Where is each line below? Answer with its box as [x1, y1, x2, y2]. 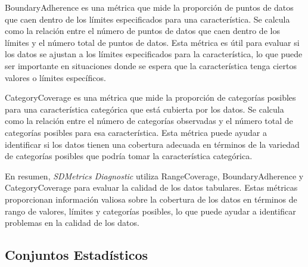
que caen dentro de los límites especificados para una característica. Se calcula [5, 13, 290, 25]
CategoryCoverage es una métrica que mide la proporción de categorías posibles [5, 91, 296, 104]
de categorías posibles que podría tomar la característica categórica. [5, 150, 253, 162]
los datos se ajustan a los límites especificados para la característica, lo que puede [5, 48, 303, 60]
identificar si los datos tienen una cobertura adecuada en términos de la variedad [5, 138, 300, 150]
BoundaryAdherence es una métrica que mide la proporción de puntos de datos [5, 1, 294, 13]
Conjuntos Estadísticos [5, 246, 148, 264]
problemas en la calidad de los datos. [5, 216, 139, 229]
